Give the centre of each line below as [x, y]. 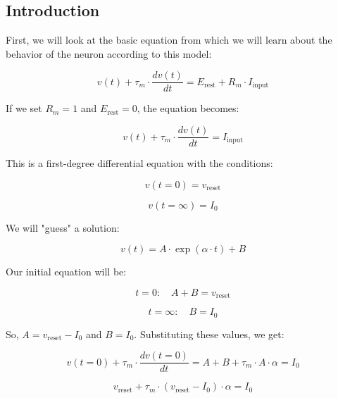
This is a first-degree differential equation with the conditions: [139, 163]
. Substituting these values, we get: [209, 334]
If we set [24, 108]
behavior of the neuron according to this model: [109, 53]
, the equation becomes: [188, 108]
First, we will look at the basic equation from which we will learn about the [169, 40]
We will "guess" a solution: [63, 227]
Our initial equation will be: [66, 272]
